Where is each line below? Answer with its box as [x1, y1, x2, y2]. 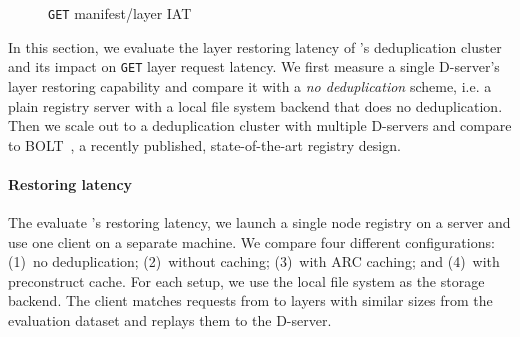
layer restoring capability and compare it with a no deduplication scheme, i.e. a [8, 75, 492, 96]
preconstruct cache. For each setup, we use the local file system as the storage [8, 270, 485, 291]
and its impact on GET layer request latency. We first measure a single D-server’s [8, 56, 500, 77]
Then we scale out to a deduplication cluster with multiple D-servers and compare [8, 115, 512, 136]
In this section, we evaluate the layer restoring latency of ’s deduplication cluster [8, 36, 502, 57]
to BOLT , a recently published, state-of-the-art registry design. [8, 134, 401, 155]
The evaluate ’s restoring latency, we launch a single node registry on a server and [8, 212, 511, 233]
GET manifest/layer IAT [48, 3, 192, 23]
